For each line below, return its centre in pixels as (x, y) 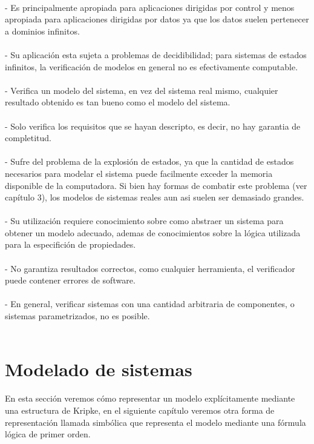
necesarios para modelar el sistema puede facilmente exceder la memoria (139, 173)
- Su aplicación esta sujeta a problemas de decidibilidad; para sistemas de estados (156, 54)
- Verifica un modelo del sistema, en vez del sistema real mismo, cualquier (142, 90)
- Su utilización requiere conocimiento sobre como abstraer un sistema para (144, 221)
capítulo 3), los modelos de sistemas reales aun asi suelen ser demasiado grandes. (155, 197)
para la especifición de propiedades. (70, 244)
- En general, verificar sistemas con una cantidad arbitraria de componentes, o (150, 304)
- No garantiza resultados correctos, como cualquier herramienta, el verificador (150, 268)
